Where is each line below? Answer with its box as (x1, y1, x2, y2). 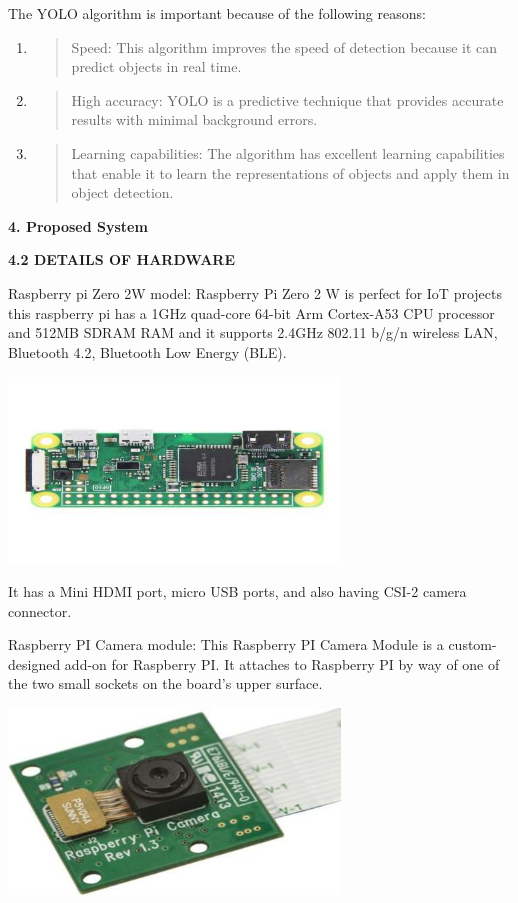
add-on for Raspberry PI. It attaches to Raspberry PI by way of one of (64, 653, 500, 674)
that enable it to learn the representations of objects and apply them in (71, 162, 510, 183)
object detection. (71, 182, 174, 203)
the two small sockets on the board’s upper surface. (8, 673, 323, 694)
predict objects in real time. (71, 56, 242, 77)
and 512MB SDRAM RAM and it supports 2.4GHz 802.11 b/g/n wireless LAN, (8, 322, 498, 343)
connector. (8, 600, 72, 621)
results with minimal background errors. (71, 109, 318, 130)
